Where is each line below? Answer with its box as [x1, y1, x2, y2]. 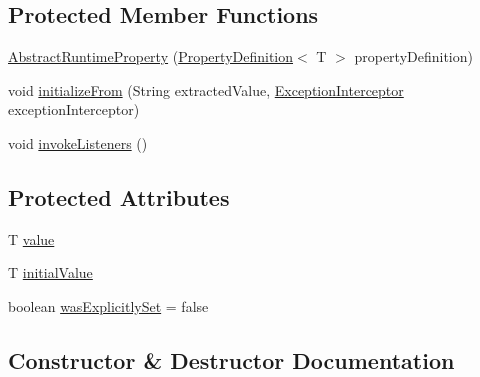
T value [8, 228, 55, 249]
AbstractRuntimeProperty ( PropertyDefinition [8, 46, 294, 67]
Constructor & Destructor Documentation [8, 344, 455, 375]
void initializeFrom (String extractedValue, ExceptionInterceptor [8, 79, 404, 100]
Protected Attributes [8, 181, 230, 212]
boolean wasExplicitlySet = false [8, 295, 209, 316]
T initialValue [8, 262, 93, 283]
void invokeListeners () [8, 132, 148, 153]
